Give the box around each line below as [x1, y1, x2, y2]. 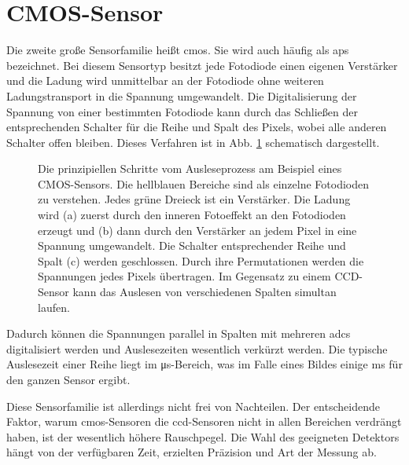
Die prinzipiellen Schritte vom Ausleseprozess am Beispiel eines [38, 160, 342, 177]
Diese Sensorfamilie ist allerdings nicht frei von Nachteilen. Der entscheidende [6, 397, 380, 414]
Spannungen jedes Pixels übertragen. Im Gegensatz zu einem [38, 268, 331, 284]
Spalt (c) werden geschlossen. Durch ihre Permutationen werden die [38, 252, 364, 269]
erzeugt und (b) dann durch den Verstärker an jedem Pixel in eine [38, 222, 357, 238]
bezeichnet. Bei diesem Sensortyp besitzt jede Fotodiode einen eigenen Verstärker [6, 57, 398, 73]
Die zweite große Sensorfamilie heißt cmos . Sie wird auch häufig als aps [6, 42, 349, 58]
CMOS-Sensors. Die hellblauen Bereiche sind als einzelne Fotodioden [38, 175, 369, 192]
